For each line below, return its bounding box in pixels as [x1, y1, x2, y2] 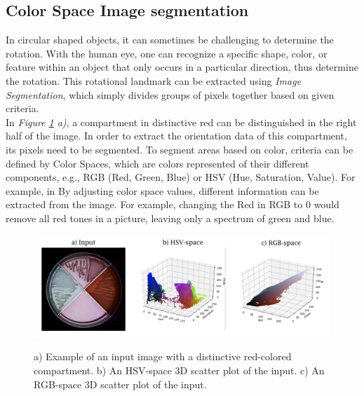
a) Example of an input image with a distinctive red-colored [34, 349, 292, 364]
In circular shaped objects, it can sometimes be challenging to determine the [6, 32, 334, 47]
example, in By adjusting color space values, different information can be [6, 183, 319, 198]
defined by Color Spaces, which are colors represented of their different [6, 156, 309, 170]
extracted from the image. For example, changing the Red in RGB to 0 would [6, 197, 339, 212]
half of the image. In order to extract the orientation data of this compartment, [6, 128, 347, 143]
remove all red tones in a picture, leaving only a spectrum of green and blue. [6, 210, 335, 225]
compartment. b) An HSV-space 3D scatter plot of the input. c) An [34, 363, 325, 378]
